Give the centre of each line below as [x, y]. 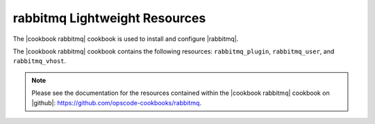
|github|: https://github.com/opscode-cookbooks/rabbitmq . [116, 103]
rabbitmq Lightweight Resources [109, 18]
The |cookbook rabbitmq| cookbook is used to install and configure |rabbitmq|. [126, 39]
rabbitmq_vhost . [40, 61]
